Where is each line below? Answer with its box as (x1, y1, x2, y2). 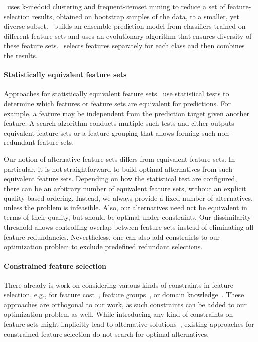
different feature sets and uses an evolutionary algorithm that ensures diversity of (4, 30, 252, 41)
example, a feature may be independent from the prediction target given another (4, 108, 250, 118)
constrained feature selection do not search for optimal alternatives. (4, 328, 209, 339)
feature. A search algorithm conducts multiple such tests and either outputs (4, 118, 234, 128)
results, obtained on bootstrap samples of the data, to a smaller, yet (32, 11, 239, 21)
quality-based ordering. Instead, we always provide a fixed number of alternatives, (4, 193, 253, 203)
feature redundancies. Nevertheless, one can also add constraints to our (4, 231, 220, 242)
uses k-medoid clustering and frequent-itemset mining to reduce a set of (7, 1, 225, 11)
